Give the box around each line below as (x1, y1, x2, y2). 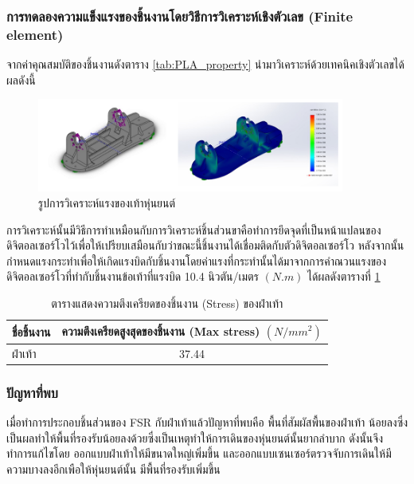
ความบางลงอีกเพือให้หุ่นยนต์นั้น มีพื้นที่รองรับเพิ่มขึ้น (6, 460, 221, 477)
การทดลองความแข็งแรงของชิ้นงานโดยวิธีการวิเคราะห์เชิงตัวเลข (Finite (6, 6, 353, 26)
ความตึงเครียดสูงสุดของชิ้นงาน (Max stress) (61, 322, 260, 339)
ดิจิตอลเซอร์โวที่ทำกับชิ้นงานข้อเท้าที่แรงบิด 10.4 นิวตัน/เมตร (6, 268, 259, 285)
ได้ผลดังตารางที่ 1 (307, 268, 381, 285)
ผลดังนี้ (6, 71, 36, 88)
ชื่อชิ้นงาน (12, 323, 51, 340)
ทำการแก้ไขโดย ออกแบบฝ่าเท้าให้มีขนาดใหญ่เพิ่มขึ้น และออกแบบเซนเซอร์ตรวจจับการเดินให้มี (6, 445, 392, 462)
